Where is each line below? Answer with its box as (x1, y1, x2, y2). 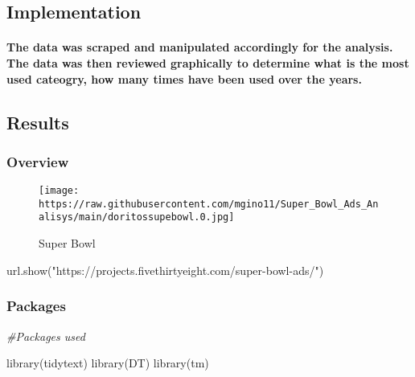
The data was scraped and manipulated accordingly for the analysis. (6, 39, 393, 55)
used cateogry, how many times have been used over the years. (6, 70, 362, 87)
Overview (6, 151, 69, 171)
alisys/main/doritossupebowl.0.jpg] (39, 211, 235, 223)
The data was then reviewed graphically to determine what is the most (6, 54, 409, 71)
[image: (39, 185, 80, 197)
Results (6, 109, 69, 134)
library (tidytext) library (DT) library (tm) (6, 354, 209, 371)
